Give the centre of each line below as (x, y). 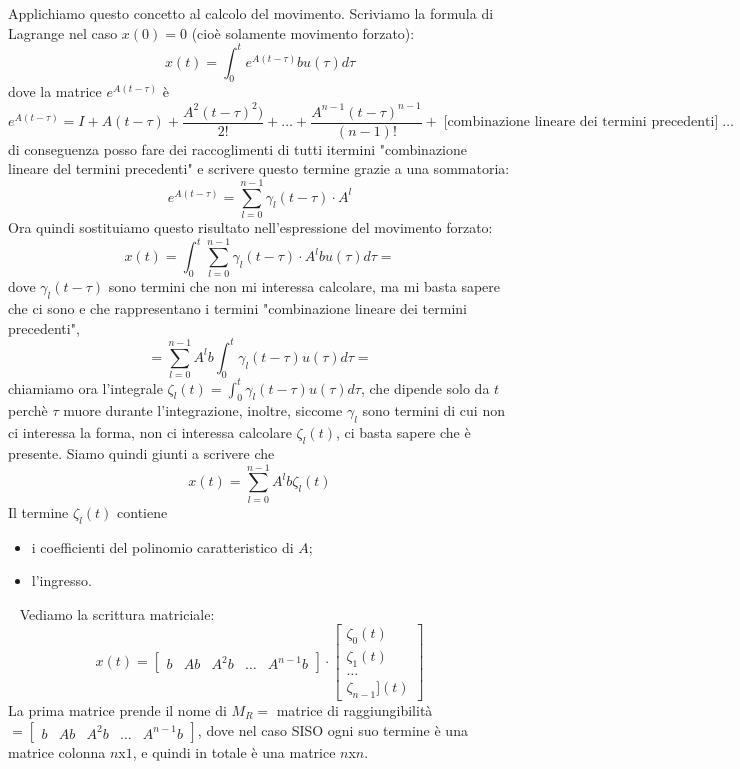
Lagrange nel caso (63, 32)
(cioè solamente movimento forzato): (303, 32)
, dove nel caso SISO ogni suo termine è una (332, 729)
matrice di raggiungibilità (354, 709)
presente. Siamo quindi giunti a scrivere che (141, 453)
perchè (28, 410)
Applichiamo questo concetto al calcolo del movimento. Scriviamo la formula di (251, 13)
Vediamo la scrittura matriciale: (117, 613)
